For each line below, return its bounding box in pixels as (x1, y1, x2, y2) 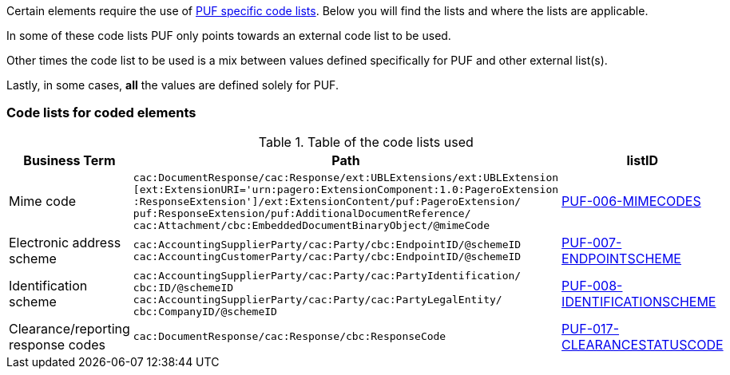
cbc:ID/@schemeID (133, 281, 234, 294)
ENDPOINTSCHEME (561, 250, 681, 266)
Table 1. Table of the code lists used (258, 133, 474, 150)
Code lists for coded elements (6, 105, 196, 121)
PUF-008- (561, 277, 623, 294)
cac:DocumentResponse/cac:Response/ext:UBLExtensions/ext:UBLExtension (133, 171, 559, 184)
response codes (9, 336, 105, 353)
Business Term (23, 152, 116, 168)
